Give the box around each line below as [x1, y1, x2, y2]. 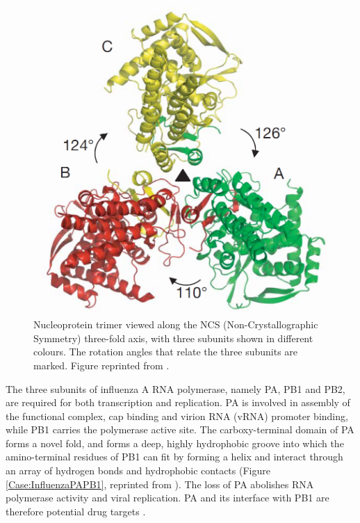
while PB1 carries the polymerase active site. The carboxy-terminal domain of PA [6, 422, 354, 437]
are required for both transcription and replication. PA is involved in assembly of [6, 395, 350, 410]
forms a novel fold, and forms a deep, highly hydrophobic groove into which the [6, 435, 344, 450]
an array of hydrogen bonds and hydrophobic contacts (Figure [6, 463, 270, 478]
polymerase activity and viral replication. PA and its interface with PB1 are [6, 490, 329, 505]
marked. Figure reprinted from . [33, 357, 170, 372]
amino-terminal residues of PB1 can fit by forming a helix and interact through [6, 449, 343, 464]
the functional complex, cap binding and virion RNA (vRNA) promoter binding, [6, 408, 348, 423]
